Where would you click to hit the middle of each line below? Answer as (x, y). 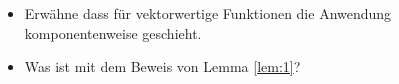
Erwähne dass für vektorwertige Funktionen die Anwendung (208, 13)
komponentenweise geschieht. (113, 32)
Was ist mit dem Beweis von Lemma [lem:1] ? (162, 66)
